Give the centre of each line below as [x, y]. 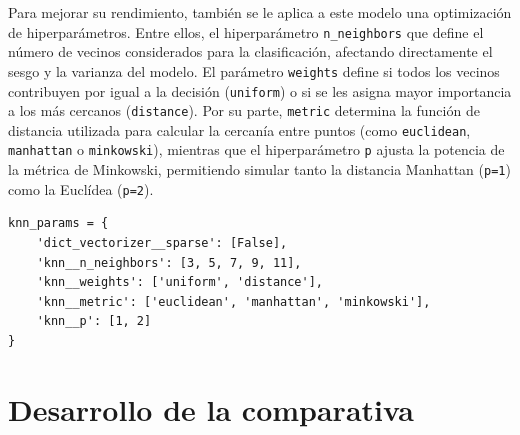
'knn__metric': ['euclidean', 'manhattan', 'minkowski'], [233, 301]
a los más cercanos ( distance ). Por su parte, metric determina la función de [244, 110]
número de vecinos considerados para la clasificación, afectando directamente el [250, 51]
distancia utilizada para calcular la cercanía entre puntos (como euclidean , [239, 129]
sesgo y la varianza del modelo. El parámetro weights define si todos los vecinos [254, 70]
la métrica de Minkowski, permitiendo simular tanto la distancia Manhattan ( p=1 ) [259, 169]
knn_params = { [58, 223]
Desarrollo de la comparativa [211, 408]
